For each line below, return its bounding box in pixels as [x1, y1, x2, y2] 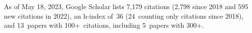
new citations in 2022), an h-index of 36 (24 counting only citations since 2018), [4, 11, 244, 21]
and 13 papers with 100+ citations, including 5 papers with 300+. [4, 20, 204, 30]
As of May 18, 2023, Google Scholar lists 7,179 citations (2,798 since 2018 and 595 [4, 1, 249, 11]
